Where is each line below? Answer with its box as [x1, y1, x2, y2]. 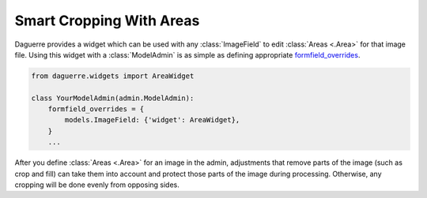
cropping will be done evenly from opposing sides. [14, 180, 179, 189]
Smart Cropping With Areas [14, 12, 200, 29]
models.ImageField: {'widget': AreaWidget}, [64, 115, 240, 125]
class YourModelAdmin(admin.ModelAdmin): [31, 93, 195, 103]
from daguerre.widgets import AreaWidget [31, 71, 195, 80]
